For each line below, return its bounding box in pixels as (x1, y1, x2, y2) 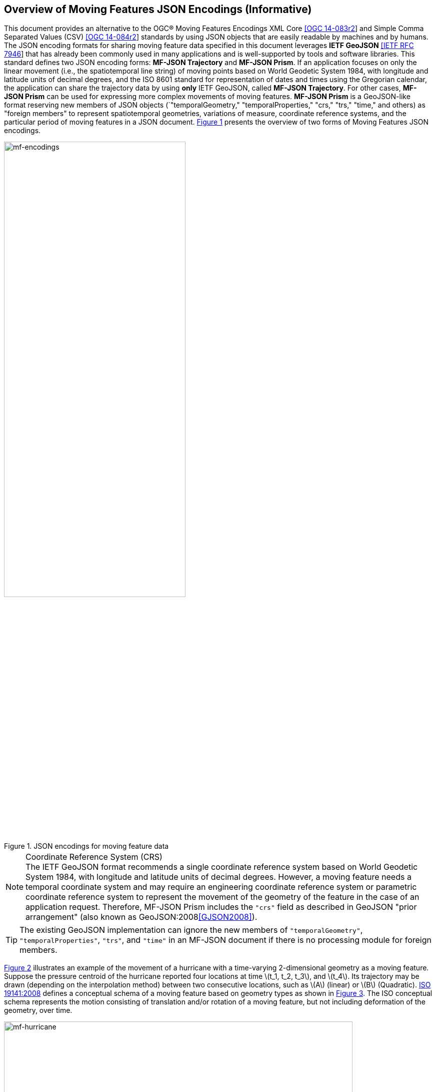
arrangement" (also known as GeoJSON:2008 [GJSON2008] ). (25, 912, 257, 922)
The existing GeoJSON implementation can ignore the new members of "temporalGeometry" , (19, 925, 363, 935)
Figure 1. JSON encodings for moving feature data (4, 842, 169, 851)
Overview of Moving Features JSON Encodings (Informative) (4, 3, 312, 16)
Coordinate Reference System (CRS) (25, 852, 162, 862)
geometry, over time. (4, 1006, 72, 1015)
